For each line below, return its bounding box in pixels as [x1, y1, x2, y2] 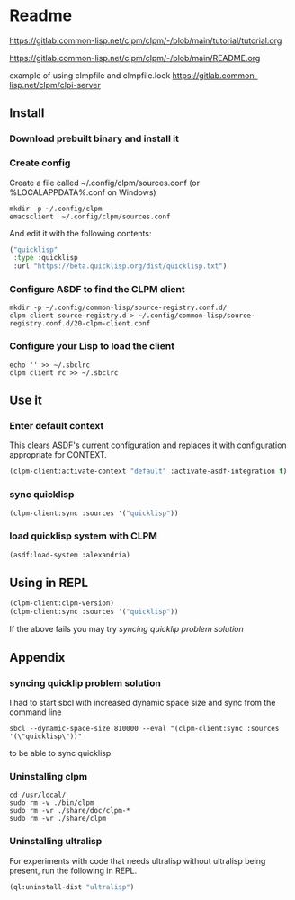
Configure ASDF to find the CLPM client [9, 283, 186, 296]
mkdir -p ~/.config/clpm [9, 204, 103, 213]
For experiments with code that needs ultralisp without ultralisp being [9, 855, 266, 866]
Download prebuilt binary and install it [9, 132, 180, 145]
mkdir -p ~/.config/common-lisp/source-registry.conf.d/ [9, 303, 228, 313]
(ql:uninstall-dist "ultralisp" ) [9, 882, 135, 891]
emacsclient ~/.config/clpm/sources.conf [9, 212, 171, 221]
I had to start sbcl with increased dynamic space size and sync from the [9, 697, 276, 708]
